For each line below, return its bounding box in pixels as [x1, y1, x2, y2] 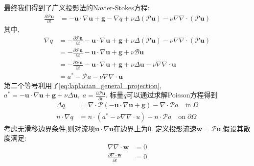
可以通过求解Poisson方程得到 [126, 90, 218, 100]
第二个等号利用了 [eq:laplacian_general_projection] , [4, 80, 162, 90]
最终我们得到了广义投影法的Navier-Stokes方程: [4, 2, 150, 12]
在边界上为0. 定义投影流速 [114, 123, 197, 133]
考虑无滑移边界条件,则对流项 [4, 123, 95, 133]
